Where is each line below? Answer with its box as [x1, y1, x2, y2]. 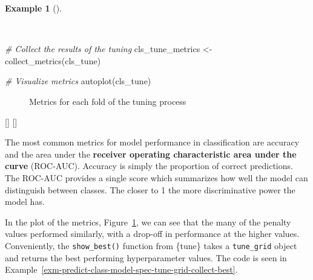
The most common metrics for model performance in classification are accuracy [5, 136, 300, 148]
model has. [5, 195, 45, 208]
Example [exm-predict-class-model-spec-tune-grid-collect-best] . [5, 263, 238, 276]
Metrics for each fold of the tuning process [29, 95, 186, 107]
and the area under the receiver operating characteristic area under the [5, 147, 297, 160]
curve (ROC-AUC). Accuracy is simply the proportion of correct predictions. [5, 159, 293, 172]
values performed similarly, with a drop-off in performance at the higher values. [5, 227, 300, 240]
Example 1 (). [5, 2, 62, 14]
